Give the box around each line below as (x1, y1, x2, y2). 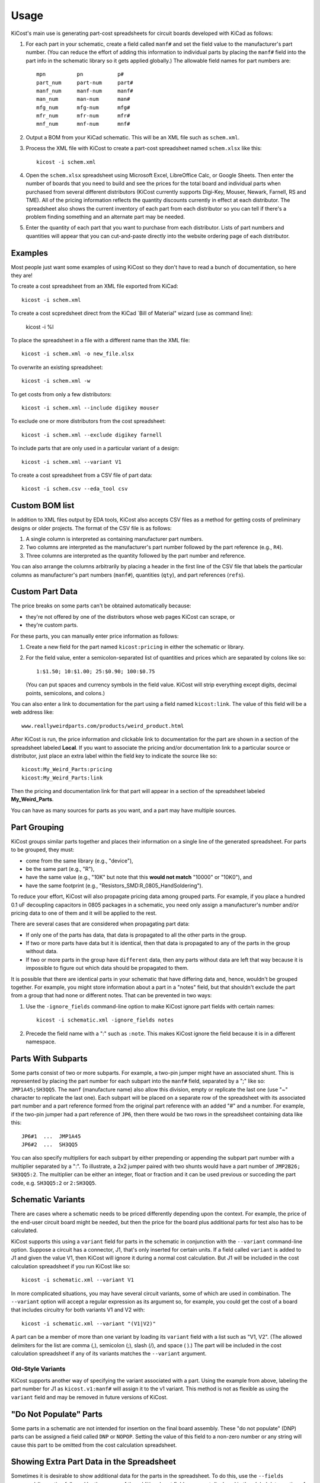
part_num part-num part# (36, 79, 133, 86)
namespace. (25, 1038, 56, 1045)
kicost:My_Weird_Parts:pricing (21, 766, 113, 773)
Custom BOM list (11, 501, 75, 511)
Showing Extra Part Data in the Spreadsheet (11, 1457, 176, 1467)
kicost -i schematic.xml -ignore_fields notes (36, 1017, 174, 1023)
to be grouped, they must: (11, 846, 75, 854)
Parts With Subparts (11, 1054, 88, 1064)
